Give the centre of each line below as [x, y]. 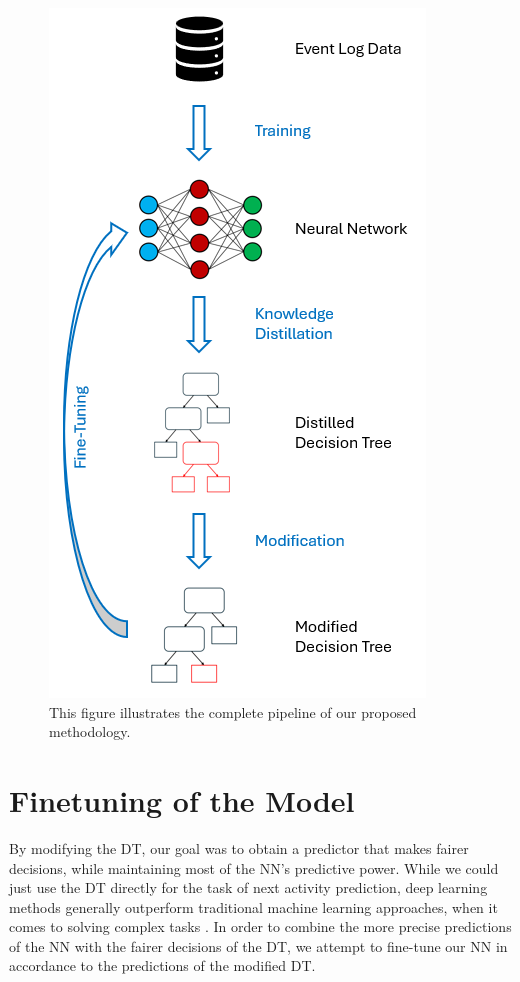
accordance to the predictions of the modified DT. [162, 965]
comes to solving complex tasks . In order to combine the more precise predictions [260, 926]
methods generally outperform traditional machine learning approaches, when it [253, 906]
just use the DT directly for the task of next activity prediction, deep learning [248, 887]
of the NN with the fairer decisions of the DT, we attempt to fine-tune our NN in [258, 945]
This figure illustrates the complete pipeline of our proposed [233, 711]
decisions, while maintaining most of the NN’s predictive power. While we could [254, 867]
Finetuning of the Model [182, 799]
